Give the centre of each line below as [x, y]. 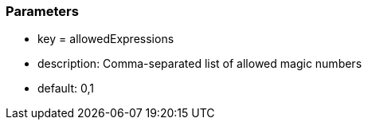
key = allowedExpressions [106, 39]
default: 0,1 [66, 89]
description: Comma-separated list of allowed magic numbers [200, 64]
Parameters [42, 11]
